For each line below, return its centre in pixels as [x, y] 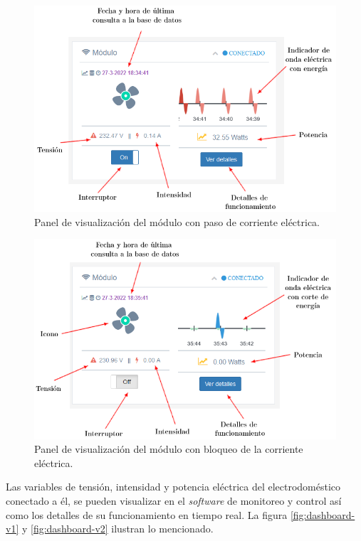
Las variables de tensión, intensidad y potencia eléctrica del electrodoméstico [173, 487]
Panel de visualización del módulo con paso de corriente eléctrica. [177, 221]
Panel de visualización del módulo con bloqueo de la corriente [169, 449]
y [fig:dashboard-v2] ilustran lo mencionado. [117, 529]
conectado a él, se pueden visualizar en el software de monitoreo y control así [174, 500]
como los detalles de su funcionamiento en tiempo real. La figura [147, 514]
